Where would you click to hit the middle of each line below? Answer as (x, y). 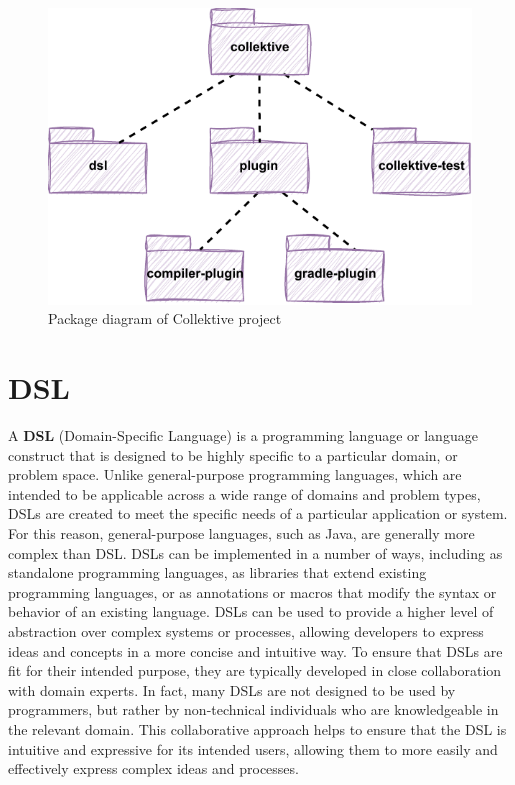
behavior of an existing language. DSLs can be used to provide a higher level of (251, 611)
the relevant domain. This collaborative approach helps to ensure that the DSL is (257, 729)
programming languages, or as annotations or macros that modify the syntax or (252, 591)
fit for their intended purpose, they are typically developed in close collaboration (255, 670)
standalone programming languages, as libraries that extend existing (217, 572)
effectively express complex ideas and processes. (153, 768)
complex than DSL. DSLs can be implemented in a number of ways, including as (255, 552)
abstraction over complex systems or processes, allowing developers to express (246, 631)
